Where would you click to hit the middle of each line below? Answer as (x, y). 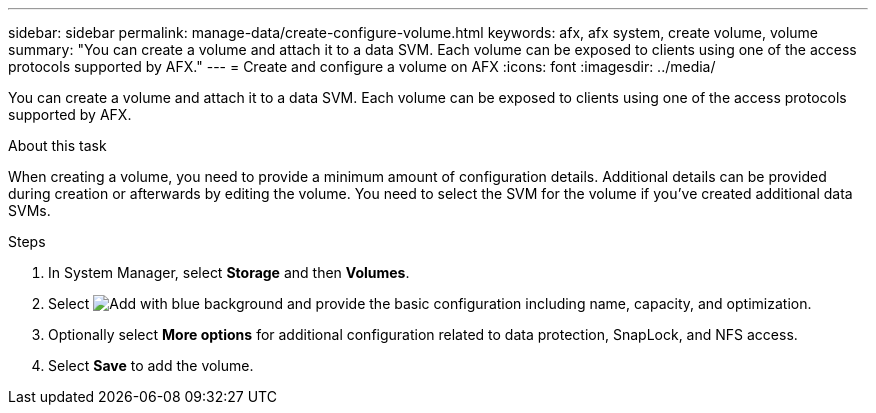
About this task (57, 145)
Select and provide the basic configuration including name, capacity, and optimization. (430, 303)
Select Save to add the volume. (151, 365)
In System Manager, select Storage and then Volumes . (229, 272)
